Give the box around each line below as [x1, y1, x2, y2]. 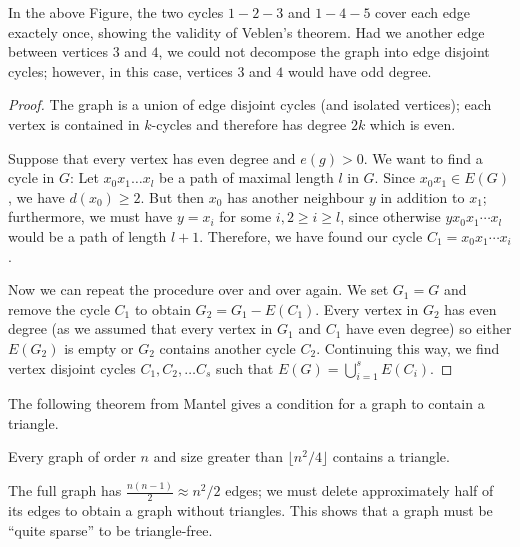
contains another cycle [159, 337, 296, 358]
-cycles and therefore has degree [151, 113, 347, 134]
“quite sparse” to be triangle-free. [8, 519, 213, 540]
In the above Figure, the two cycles [8, 2, 224, 22]
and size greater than [153, 446, 283, 467]
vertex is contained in [8, 113, 140, 134]
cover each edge [375, 2, 470, 22]
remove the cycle [8, 298, 110, 319]
